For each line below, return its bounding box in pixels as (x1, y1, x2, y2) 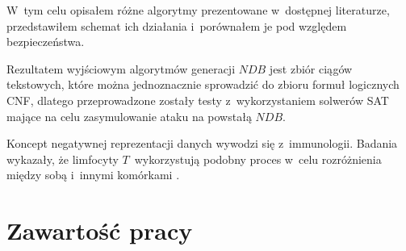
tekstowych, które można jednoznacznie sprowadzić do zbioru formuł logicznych (6, 76, 400, 93)
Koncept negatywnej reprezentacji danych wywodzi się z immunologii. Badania (6, 135, 398, 152)
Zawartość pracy (6, 214, 193, 247)
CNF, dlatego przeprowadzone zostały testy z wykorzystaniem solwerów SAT (6, 91, 389, 108)
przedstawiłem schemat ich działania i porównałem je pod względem (6, 17, 347, 34)
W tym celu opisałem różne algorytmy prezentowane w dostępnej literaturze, (6, 2, 390, 18)
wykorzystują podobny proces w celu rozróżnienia (134, 150, 382, 167)
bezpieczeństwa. (6, 33, 85, 50)
